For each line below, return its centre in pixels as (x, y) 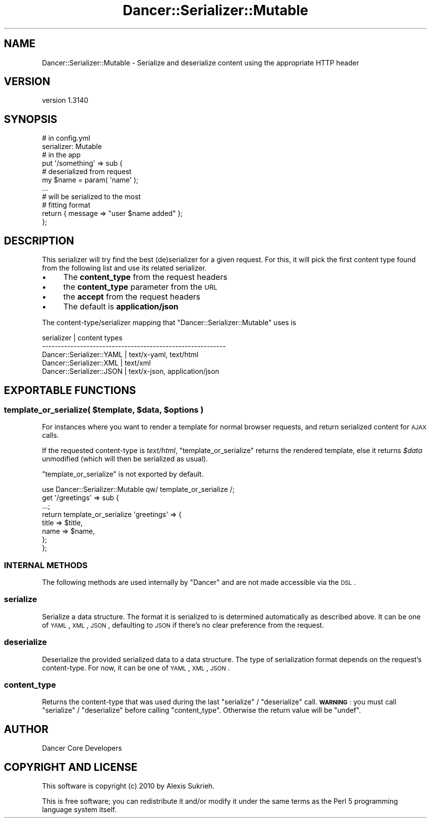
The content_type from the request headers (145, 277)
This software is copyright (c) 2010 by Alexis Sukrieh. (128, 786)
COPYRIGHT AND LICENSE (71, 767)
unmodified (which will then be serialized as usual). (125, 459)
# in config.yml (66, 138)
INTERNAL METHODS (46, 565)
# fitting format (66, 205)
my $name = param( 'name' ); (90, 180)
